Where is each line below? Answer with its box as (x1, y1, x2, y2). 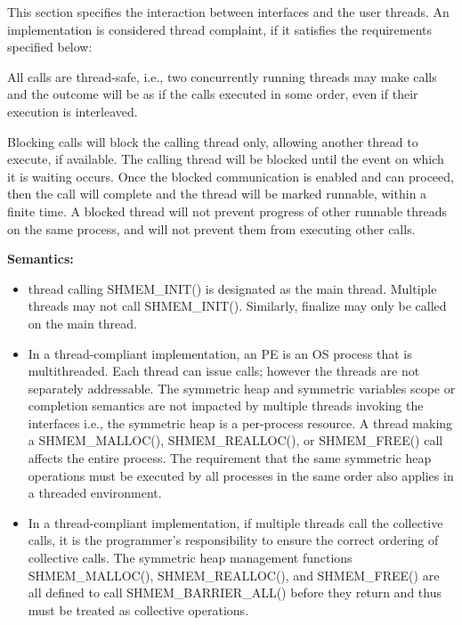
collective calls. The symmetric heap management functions (28, 548, 353, 567)
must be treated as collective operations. (28, 600, 249, 619)
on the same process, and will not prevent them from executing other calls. (7, 219, 416, 238)
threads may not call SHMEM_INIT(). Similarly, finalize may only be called (28, 296, 447, 315)
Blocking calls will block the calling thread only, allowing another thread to (7, 132, 418, 150)
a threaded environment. (28, 483, 162, 502)
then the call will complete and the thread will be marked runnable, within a (7, 184, 427, 203)
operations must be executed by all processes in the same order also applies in (28, 466, 454, 484)
